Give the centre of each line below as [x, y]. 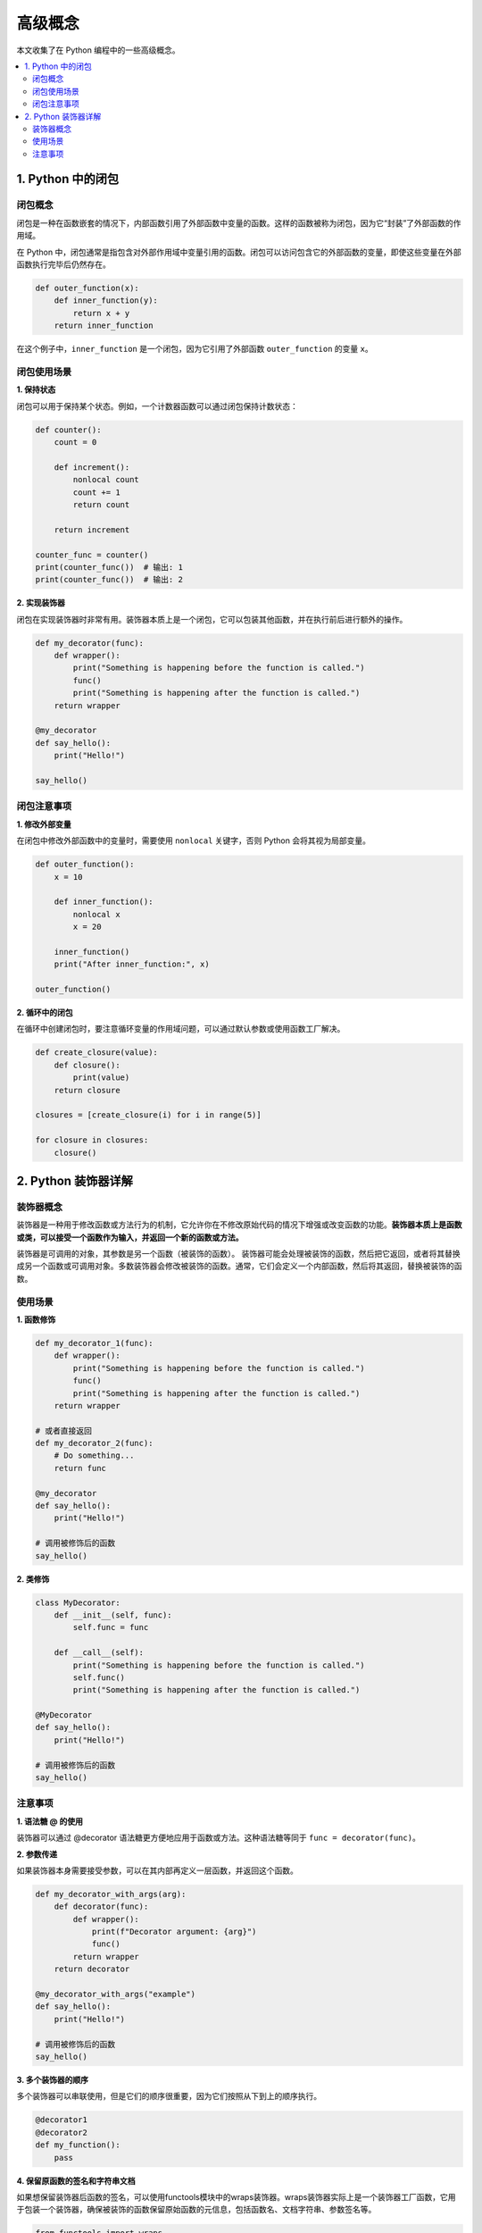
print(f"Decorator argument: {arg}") [174, 1932]
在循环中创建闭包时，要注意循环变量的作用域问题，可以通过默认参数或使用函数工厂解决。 [181, 1029]
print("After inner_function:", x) [132, 964]
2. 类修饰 [33, 1579]
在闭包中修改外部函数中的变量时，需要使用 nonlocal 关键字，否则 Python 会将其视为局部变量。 [193, 841]
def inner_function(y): [106, 301]
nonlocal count [106, 480]
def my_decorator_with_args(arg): [111, 1894]
